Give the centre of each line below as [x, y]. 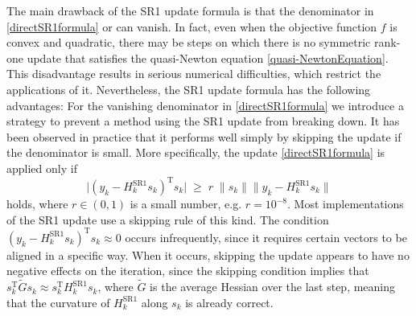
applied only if [42, 168]
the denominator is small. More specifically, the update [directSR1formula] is [196, 152]
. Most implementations [346, 204]
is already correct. [229, 302]
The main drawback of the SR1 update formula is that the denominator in [190, 10]
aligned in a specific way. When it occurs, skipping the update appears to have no [208, 254]
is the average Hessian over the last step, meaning [273, 287]
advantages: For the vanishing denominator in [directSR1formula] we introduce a [205, 105]
